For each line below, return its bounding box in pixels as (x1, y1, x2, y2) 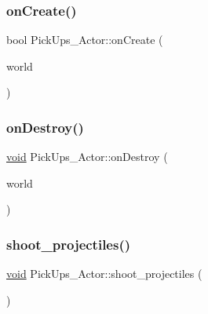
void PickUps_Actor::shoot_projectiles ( (6, 265, 203, 282)
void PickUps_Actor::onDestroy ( (6, 148, 168, 165)
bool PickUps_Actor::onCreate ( (6, 31, 163, 48)
